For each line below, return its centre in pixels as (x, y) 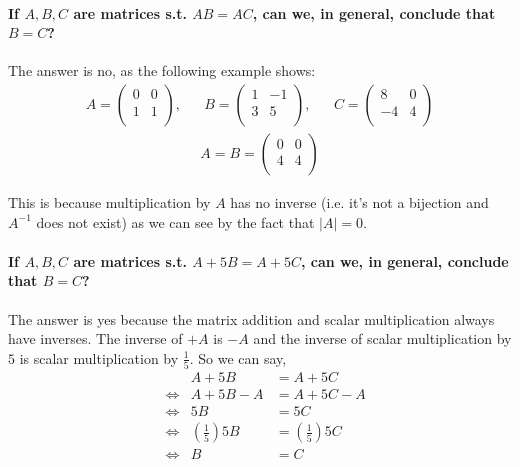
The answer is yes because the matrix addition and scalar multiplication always (251, 318)
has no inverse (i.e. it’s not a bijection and (359, 202)
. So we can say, (238, 357)
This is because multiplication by (109, 202)
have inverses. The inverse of (95, 338)
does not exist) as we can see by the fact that (175, 221)
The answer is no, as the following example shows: (162, 70)
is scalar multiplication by (99, 357)
